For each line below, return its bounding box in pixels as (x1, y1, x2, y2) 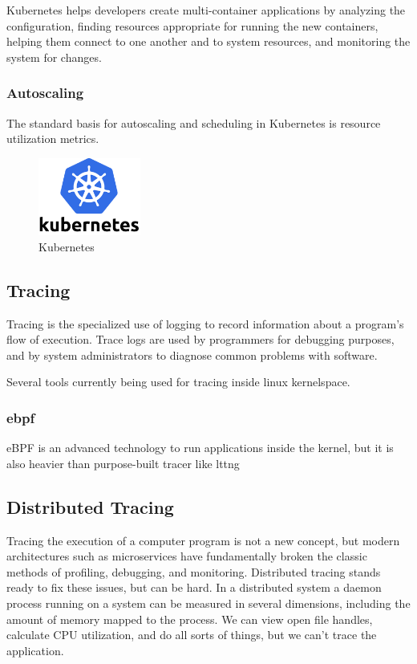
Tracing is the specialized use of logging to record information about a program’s (6, 315, 404, 332)
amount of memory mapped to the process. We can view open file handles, (6, 610, 373, 627)
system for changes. (6, 48, 102, 65)
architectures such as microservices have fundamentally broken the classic (6, 548, 367, 564)
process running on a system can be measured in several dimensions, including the (6, 594, 411, 611)
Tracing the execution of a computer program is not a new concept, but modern (6, 532, 400, 548)
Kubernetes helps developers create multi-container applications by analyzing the (6, 2, 406, 18)
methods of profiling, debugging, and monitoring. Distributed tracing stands (6, 563, 381, 580)
